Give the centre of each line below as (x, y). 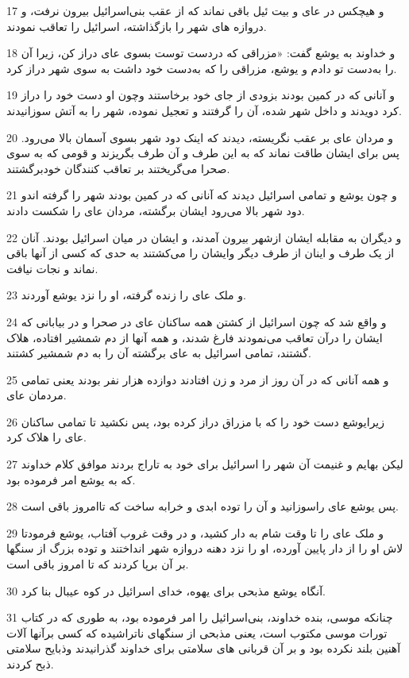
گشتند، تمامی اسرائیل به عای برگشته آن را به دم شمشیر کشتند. (159, 353)
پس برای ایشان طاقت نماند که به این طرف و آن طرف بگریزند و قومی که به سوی (203, 153)
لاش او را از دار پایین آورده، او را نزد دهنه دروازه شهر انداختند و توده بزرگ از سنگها (205, 548)
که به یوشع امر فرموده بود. (71, 479)
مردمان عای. (37, 395)
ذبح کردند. (30, 664)
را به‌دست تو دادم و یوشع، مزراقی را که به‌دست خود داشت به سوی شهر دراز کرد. (202, 68)
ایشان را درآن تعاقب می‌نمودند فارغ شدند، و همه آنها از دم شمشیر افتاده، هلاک (195, 337)
